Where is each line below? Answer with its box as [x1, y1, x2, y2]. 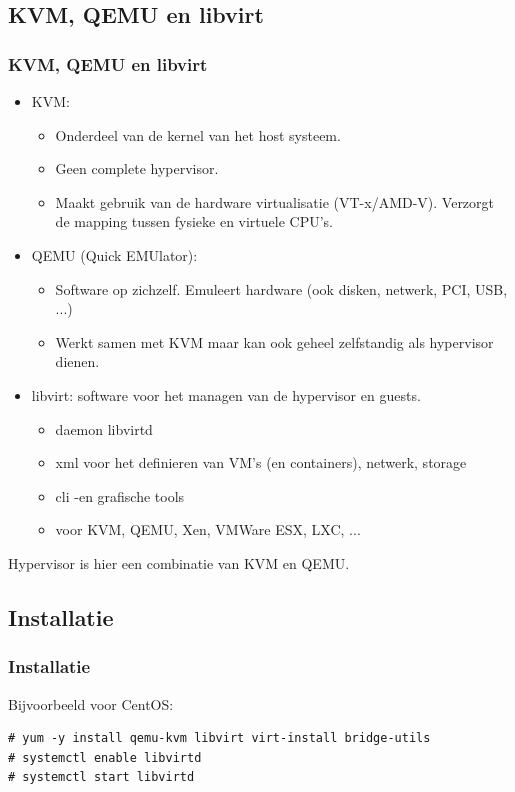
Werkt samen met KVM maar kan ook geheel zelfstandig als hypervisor [55, 331, 494, 352]
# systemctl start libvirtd [8, 770, 195, 785]
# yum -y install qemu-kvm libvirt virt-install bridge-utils [8, 731, 431, 746]
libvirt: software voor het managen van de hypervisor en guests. [31, 384, 421, 405]
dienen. [55, 351, 100, 372]
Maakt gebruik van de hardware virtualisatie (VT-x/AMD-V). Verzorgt [55, 191, 495, 212]
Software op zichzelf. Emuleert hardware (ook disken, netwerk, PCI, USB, [55, 278, 508, 299]
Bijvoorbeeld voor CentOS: [8, 693, 174, 714]
